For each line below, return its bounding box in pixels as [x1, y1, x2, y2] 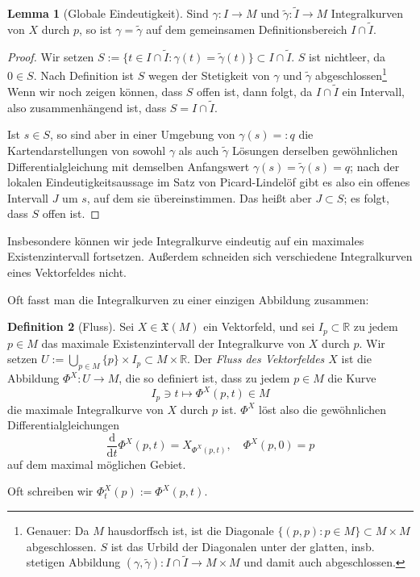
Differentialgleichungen [7, 416, 120, 433]
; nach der [350, 157, 400, 174]
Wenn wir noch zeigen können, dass [7, 82, 183, 99]
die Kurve [327, 370, 376, 387]
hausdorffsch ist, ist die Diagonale [107, 522, 274, 539]
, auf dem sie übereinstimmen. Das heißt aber [86, 189, 312, 206]
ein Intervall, [342, 82, 405, 99]
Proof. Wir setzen [7, 48, 94, 65]
